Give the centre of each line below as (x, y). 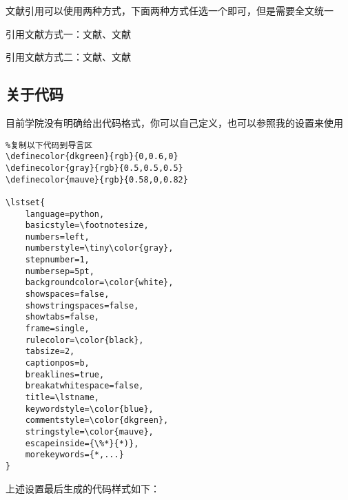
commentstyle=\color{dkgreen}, (97, 420)
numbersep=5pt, (60, 271)
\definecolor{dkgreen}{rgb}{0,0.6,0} (92, 157)
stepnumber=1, (57, 260)
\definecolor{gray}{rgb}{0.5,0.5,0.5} (94, 168)
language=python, (65, 214)
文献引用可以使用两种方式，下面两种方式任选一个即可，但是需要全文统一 (170, 10)
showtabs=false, (62, 317)
